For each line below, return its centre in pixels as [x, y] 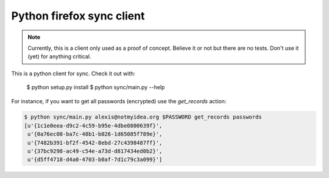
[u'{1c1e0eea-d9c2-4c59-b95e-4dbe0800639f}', [93, 125]
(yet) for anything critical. [59, 56]
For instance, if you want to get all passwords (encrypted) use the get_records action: [119, 101]
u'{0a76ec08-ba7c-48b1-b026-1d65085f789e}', [95, 134]
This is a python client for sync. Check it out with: [73, 74]
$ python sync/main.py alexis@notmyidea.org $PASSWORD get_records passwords [143, 117]
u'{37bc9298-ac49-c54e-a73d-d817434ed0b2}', [95, 151]
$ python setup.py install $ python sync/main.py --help [96, 87]
